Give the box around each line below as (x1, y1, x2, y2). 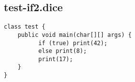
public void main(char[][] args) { (17, 31, 132, 38)
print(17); (38, 55, 73, 63)
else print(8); (38, 48, 87, 55)
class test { (4, 23, 45, 31)
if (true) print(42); (38, 39, 108, 47)
